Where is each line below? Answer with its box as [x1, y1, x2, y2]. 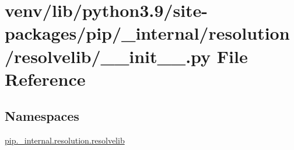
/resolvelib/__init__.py [5, 44, 211, 68]
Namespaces [5, 107, 79, 125]
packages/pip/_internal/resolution [5, 21, 290, 45]
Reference [5, 67, 86, 90]
